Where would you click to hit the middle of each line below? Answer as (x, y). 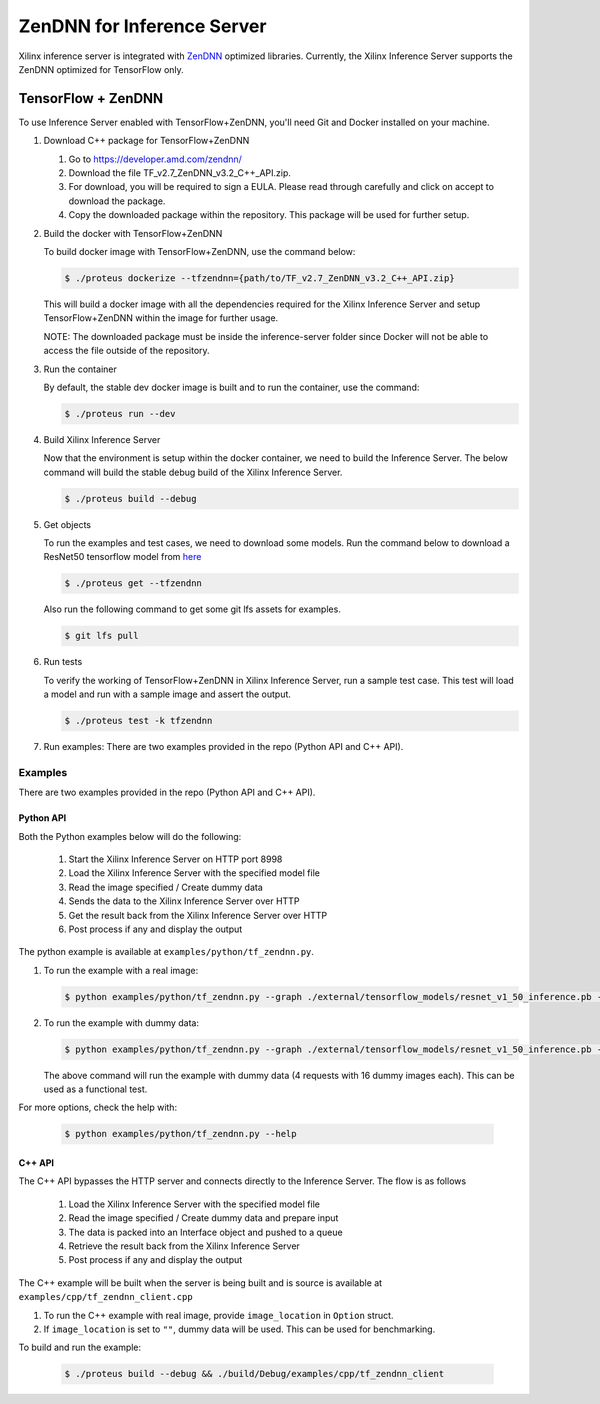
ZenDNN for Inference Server (142, 26)
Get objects (67, 524)
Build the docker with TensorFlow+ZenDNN (133, 233)
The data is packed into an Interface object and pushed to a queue (206, 1232)
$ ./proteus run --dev (120, 413)
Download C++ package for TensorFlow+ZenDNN (146, 141)
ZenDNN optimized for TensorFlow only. (101, 69)
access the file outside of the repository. (126, 351)
